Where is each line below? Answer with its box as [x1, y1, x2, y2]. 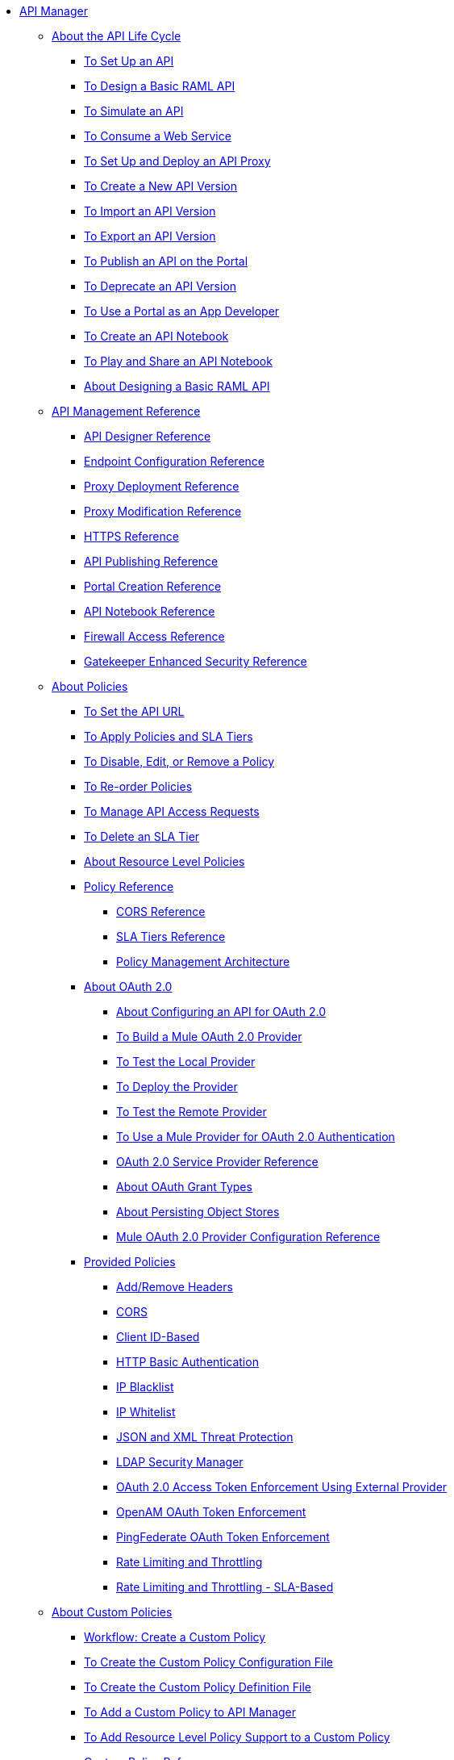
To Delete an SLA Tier [84, 830, 200, 843]
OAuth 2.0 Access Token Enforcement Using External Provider [116, 1480, 448, 1494]
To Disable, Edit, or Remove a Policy [84, 755, 275, 768]
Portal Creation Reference [84, 579, 222, 593]
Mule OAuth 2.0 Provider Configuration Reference [116, 1230, 381, 1244]
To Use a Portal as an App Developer [84, 304, 280, 318]
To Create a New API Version [84, 179, 238, 193]
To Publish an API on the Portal [84, 254, 248, 268]
